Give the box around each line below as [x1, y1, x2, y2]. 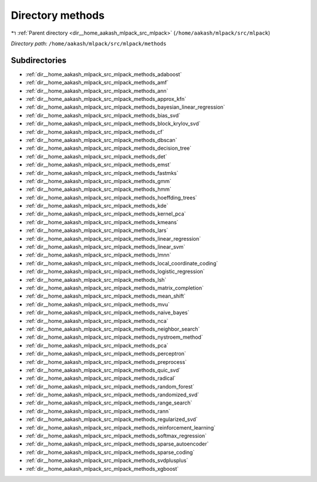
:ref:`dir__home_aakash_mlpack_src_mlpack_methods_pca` [25, 342, 168, 349]
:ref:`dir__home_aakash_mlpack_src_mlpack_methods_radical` [25, 375, 176, 382]
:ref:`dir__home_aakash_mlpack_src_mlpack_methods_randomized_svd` [25, 391, 200, 399]
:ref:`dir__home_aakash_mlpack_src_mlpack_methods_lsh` [25, 276, 167, 283]
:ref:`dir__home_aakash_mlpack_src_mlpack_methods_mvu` [25, 301, 170, 308]
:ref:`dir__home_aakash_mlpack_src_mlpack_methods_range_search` [25, 399, 193, 406]
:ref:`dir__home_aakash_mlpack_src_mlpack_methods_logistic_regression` [25, 268, 205, 275]
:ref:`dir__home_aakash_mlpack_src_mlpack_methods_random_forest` [25, 383, 195, 390]
